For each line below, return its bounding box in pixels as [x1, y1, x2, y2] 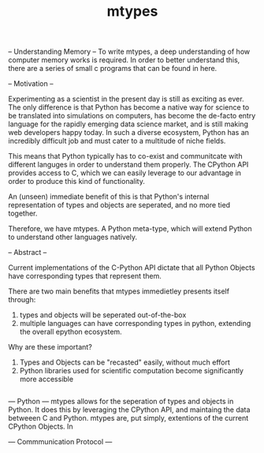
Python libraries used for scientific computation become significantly [19, 366, 244, 376]
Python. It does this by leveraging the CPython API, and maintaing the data [8, 405, 251, 414]
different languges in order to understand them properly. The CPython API [8, 160, 249, 170]
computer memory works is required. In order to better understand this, [8, 55, 240, 65]
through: [8, 295, 36, 305]
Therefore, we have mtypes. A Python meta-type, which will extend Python [8, 224, 252, 234]
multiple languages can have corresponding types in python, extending [19, 319, 251, 328]
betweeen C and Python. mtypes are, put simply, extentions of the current [8, 414, 249, 423]
